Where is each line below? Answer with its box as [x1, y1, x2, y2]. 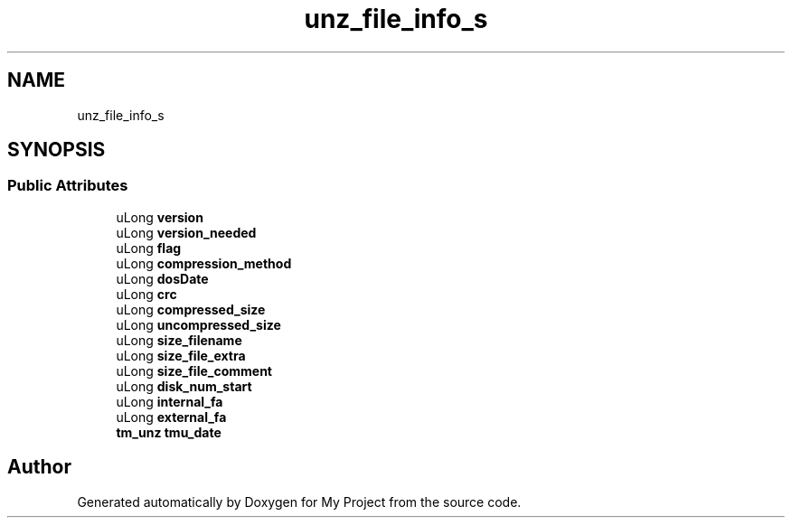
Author [7, 455, 71, 479]
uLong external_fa [116, 408, 227, 425]
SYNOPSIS [7, 138, 106, 162]
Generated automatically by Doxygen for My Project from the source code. [77, 493, 522, 510]
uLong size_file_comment [116, 362, 272, 379]
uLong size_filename [116, 332, 242, 348]
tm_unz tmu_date [116, 424, 222, 440]
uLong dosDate [116, 270, 209, 286]
